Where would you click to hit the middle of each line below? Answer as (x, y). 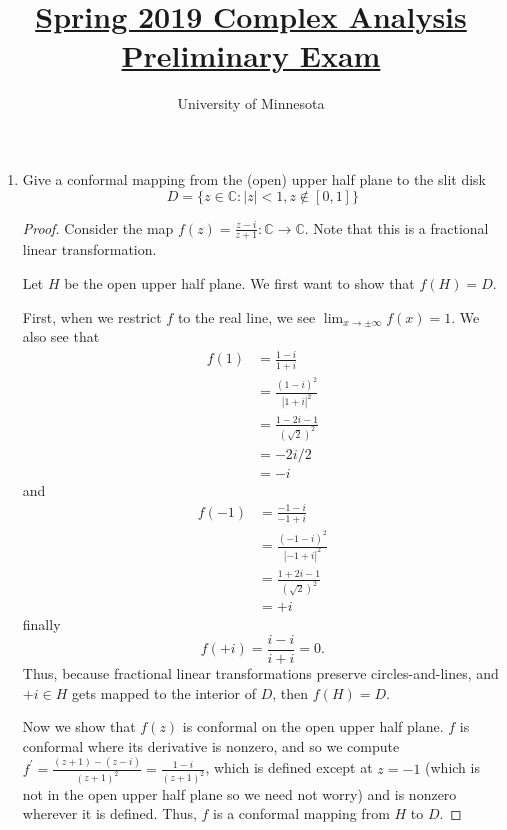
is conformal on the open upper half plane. (313, 726)
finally (41, 624)
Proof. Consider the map (98, 227)
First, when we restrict (92, 316)
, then (290, 692)
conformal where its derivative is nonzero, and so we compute (211, 745)
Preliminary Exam (251, 55)
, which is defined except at (289, 767)
